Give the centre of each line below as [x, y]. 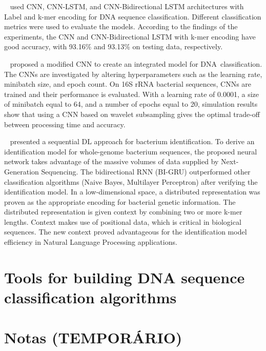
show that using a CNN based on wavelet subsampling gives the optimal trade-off [132, 114]
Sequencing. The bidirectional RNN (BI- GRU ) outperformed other [146, 171]
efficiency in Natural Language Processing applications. [91, 242]
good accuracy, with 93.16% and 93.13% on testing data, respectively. [114, 46]
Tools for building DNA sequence [125, 277]
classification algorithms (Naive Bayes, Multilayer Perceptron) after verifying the [131, 181]
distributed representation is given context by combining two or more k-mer [123, 212]
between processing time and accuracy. [65, 124]
